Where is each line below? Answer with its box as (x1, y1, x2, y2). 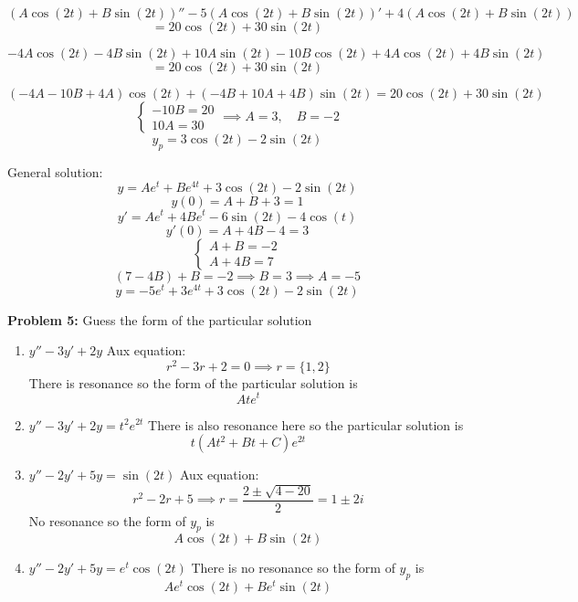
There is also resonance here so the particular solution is (148, 415, 464, 434)
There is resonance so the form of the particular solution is (28, 373, 358, 392)
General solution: (7, 162, 103, 181)
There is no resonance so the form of (191, 558, 395, 577)
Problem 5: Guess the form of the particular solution (7, 310, 312, 329)
